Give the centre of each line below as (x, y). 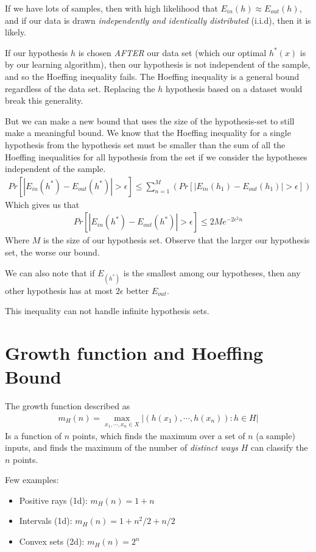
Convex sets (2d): (52, 541)
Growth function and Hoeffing (134, 353)
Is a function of (33, 435)
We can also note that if (50, 272)
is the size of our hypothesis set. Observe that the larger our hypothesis (177, 240)
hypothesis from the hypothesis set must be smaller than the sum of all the (145, 144)
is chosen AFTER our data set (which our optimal (172, 52)
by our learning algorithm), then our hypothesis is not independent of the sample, (158, 64)
